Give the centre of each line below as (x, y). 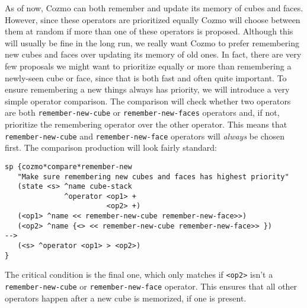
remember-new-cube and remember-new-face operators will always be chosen (145, 136)
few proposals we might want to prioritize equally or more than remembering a (148, 66)
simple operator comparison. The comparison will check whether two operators (148, 101)
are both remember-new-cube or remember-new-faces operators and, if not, (142, 112)
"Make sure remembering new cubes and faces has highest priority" (153, 177)
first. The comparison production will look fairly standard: (111, 147)
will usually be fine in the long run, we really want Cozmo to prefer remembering (152, 42)
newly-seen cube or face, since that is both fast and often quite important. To (146, 77)
